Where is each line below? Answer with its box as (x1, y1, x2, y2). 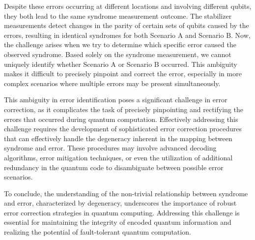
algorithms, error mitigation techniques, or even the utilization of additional (4, 152, 233, 162)
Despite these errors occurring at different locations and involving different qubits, (4, 1, 252, 11)
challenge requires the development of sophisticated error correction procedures (4, 123, 242, 134)
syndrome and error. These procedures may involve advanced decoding (4, 143, 217, 153)
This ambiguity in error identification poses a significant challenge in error (4, 94, 227, 105)
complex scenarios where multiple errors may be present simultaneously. (4, 78, 221, 88)
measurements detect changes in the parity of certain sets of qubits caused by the (4, 20, 249, 30)
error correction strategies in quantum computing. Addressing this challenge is (4, 207, 240, 217)
